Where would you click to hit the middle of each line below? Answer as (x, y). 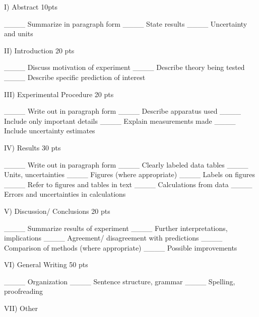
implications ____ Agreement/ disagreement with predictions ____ (113, 238)
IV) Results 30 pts (33, 147)
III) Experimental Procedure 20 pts (59, 94)
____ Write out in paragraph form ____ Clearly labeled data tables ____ (126, 164)
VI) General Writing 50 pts (46, 264)
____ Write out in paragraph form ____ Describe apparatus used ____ (123, 111)
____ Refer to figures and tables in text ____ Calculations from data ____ (128, 184)
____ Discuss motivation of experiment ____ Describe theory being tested (124, 67)
